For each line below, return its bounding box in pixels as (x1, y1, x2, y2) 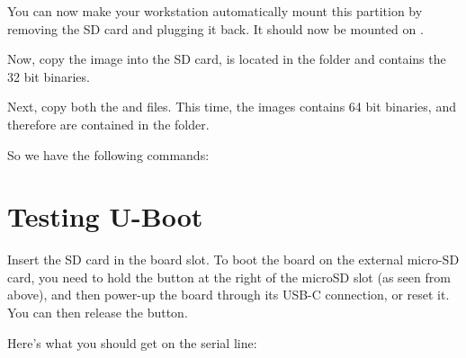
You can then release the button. (7, 303, 188, 322)
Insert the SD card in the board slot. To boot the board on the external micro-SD (7, 250, 460, 269)
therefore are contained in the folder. (7, 114, 210, 133)
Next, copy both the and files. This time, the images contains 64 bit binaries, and (7, 97, 456, 116)
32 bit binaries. (7, 67, 90, 85)
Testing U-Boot (7, 198, 203, 235)
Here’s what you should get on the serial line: (7, 333, 257, 352)
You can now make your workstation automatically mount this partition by (7, 2, 423, 20)
